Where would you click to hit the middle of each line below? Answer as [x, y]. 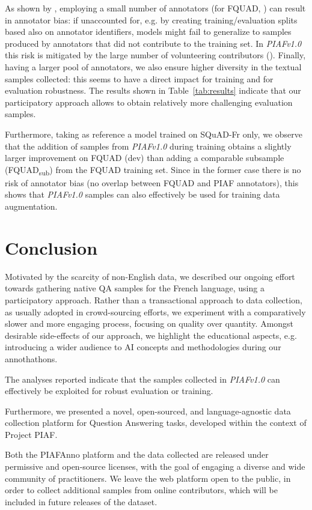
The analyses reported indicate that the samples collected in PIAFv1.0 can [142, 379]
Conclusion [51, 247]
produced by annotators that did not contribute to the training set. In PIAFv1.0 [153, 43]
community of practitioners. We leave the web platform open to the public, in [148, 478]
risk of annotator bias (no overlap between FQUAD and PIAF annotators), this [152, 182]
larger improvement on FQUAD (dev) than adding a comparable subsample [145, 158]
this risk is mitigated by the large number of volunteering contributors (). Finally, [155, 55]
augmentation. [31, 206]
